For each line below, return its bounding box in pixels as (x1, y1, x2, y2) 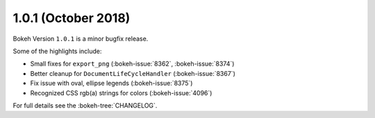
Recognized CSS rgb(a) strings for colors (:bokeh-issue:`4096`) (30, 88, 212, 97)
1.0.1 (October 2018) (12, 10, 131, 26)
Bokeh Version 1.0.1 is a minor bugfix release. (12, 35, 149, 43)
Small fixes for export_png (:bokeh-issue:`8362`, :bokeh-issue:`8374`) (30, 59, 235, 68)
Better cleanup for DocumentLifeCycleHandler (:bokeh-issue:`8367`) (30, 69, 235, 77)
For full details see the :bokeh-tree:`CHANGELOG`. (12, 101, 158, 110)
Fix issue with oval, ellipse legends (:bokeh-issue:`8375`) (30, 79, 193, 88)
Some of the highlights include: (12, 47, 102, 55)
